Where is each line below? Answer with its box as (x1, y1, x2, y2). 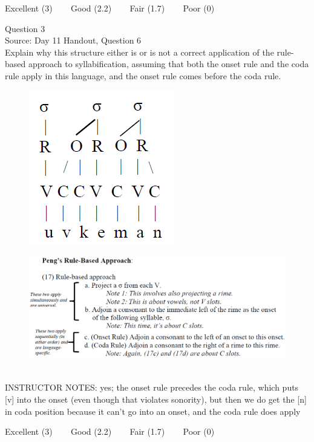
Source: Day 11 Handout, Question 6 (5, 34, 142, 47)
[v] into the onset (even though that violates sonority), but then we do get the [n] (5, 392, 307, 405)
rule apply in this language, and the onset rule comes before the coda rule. (5, 69, 281, 82)
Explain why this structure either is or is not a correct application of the (5, 45, 274, 58)
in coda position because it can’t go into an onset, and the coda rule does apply (5, 405, 301, 417)
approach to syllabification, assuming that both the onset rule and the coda (28, 57, 309, 70)
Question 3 (5, 22, 45, 34)
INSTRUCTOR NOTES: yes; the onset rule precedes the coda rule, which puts (5, 381, 299, 394)
